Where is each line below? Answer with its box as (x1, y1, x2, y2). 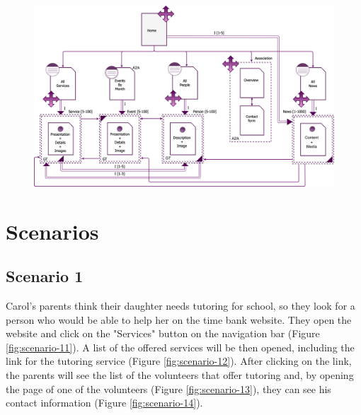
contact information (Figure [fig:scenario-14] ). (6, 395, 203, 410)
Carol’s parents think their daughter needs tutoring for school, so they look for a (6, 298, 355, 313)
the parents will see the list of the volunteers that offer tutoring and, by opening (6, 368, 354, 382)
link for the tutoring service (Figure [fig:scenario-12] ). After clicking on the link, (6, 353, 352, 368)
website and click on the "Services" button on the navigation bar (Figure (6, 326, 320, 341)
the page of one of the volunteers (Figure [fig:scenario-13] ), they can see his (6, 381, 331, 396)
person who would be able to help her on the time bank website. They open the (6, 312, 352, 327)
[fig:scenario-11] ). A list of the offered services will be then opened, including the (6, 339, 355, 354)
